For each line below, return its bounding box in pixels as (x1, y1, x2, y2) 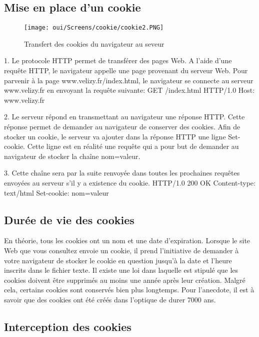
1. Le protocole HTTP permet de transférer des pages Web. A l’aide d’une (4, 55, 232, 66)
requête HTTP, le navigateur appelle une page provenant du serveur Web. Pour (4, 65, 248, 76)
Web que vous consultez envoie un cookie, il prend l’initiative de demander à (4, 245, 239, 255)
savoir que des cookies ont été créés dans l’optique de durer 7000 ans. (4, 294, 216, 304)
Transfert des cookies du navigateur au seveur (24, 38, 164, 49)
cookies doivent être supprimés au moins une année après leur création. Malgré (4, 274, 245, 285)
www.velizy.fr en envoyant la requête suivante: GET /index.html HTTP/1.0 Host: (4, 85, 255, 95)
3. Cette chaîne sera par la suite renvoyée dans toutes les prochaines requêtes (4, 167, 240, 178)
